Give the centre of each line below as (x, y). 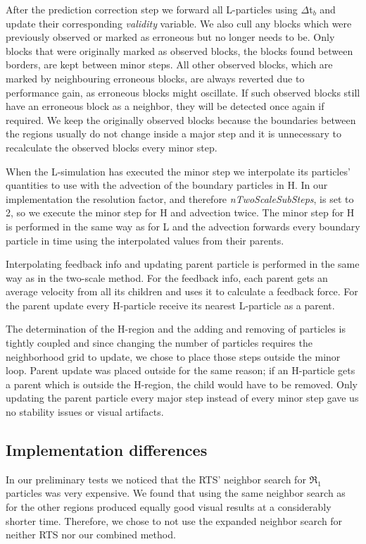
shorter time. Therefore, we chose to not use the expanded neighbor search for (174, 520)
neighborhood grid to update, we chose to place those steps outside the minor (173, 356)
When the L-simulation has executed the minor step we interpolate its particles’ (178, 171)
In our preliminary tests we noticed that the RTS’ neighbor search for (156, 479)
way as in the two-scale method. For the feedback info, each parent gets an (167, 277)
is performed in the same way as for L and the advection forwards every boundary (183, 226)
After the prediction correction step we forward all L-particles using (152, 9)
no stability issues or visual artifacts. (85, 412)
